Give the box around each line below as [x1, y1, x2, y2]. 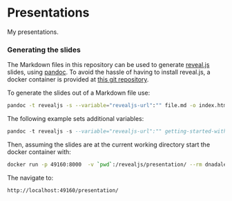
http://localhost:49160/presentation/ [7, 186, 119, 194]
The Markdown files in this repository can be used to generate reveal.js [7, 61, 210, 69]
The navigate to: [7, 173, 54, 182]
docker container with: [7, 147, 71, 156]
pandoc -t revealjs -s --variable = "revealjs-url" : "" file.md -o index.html [7, 102, 230, 109]
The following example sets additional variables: [7, 115, 144, 123]
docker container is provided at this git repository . [7, 75, 149, 84]
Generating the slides [7, 45, 81, 55]
